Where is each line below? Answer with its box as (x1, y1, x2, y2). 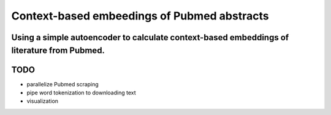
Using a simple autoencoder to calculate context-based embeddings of (11, 32, 289, 43)
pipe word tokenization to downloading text (26, 89, 136, 97)
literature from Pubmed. (11, 45, 105, 55)
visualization (26, 97, 58, 105)
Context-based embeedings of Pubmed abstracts (11, 9, 269, 23)
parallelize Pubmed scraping (26, 80, 99, 88)
